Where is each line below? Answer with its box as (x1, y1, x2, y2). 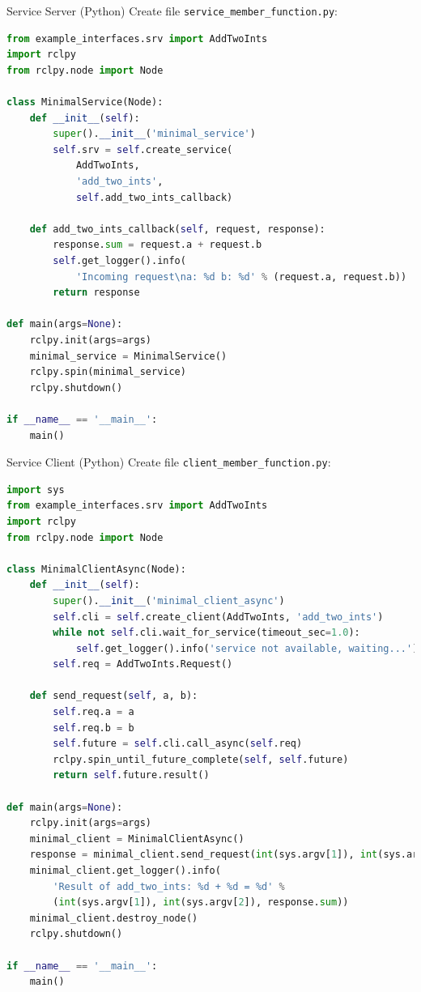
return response (53, 287, 140, 299)
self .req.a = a (53, 706, 134, 718)
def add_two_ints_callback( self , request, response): (29, 223, 325, 235)
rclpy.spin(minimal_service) (29, 366, 186, 378)
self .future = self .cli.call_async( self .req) (53, 738, 303, 750)
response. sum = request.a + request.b (53, 239, 262, 251)
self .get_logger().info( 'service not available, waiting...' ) (75, 642, 419, 654)
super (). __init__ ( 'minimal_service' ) (53, 128, 256, 140)
